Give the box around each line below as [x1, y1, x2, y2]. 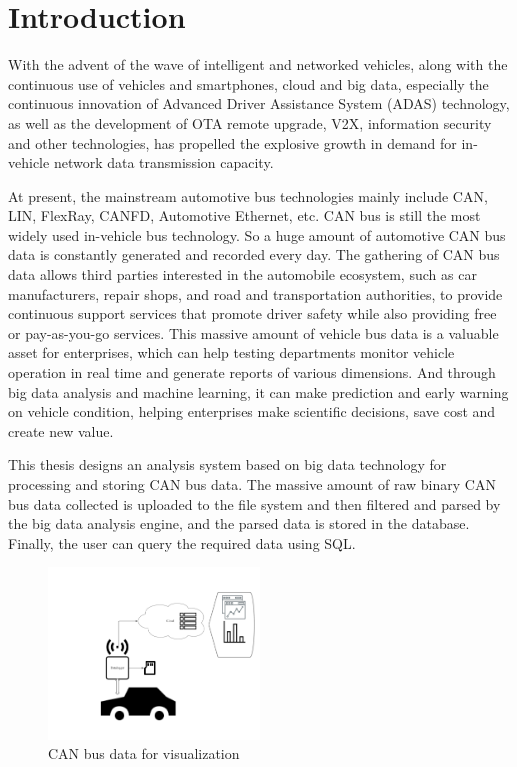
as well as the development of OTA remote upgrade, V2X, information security [8, 112, 492, 133]
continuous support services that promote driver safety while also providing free [8, 303, 497, 324]
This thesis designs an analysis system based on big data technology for [8, 454, 447, 475]
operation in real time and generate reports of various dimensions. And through [8, 362, 496, 383]
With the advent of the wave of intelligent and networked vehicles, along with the [8, 54, 508, 75]
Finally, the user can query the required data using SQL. [8, 532, 356, 553]
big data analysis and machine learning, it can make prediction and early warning [8, 381, 509, 402]
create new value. [8, 420, 114, 441]
